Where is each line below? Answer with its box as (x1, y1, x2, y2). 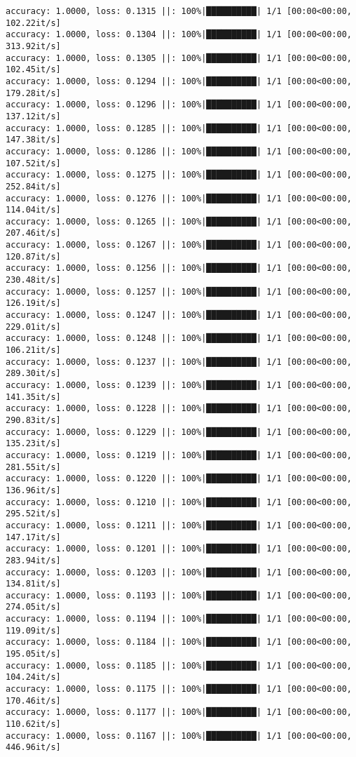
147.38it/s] (6, 135, 61, 145)
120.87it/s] (6, 251, 61, 262)
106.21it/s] (6, 345, 61, 356)
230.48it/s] (6, 275, 61, 286)
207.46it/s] (6, 228, 61, 239)
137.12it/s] (6, 111, 61, 121)
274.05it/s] (6, 602, 61, 612)
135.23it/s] (6, 438, 61, 449)
